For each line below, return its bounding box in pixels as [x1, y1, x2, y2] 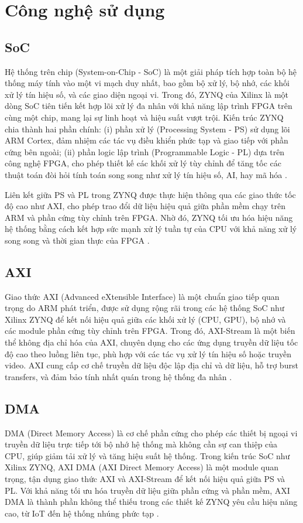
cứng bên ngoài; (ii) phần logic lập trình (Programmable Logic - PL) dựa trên [5, 145, 285, 158]
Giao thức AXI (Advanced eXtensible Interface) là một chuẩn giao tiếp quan [5, 290, 280, 302]
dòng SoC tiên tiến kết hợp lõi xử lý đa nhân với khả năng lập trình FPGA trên [5, 100, 292, 112]
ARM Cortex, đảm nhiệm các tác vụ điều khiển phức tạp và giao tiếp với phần [5, 134, 288, 146]
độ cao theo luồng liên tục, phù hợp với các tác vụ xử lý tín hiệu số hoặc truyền [5, 347, 292, 360]
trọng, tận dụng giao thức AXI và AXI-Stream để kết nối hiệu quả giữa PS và [5, 473, 285, 485]
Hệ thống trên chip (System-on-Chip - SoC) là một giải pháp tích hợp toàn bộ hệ [5, 65, 297, 77]
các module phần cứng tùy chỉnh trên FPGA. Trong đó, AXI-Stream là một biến [5, 324, 295, 337]
